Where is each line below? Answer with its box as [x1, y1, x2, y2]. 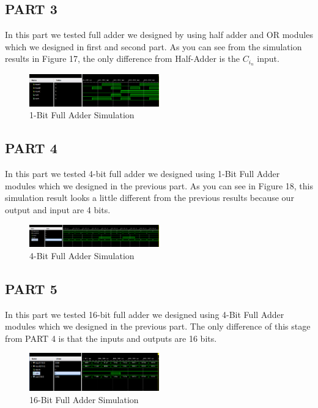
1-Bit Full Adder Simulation [29, 108, 135, 121]
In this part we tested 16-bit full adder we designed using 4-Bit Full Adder [5, 308, 284, 320]
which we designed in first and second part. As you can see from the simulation [5, 40, 302, 53]
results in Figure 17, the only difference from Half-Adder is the [5, 52, 240, 65]
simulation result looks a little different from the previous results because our [5, 191, 294, 204]
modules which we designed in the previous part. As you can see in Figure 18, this [5, 179, 313, 192]
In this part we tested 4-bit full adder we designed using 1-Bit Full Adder [5, 167, 280, 180]
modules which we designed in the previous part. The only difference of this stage [5, 320, 311, 333]
